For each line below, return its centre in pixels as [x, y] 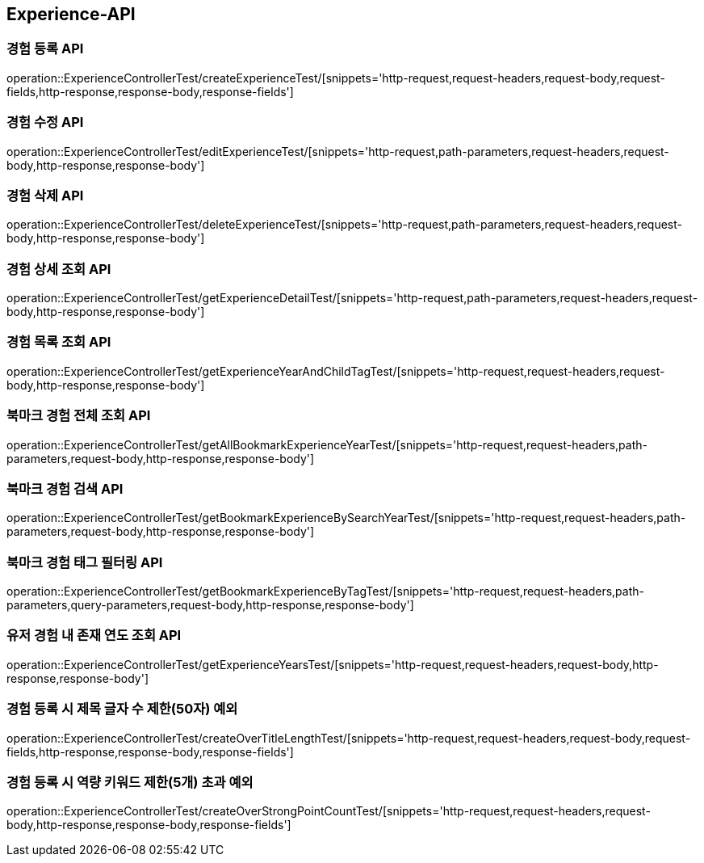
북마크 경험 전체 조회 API [79, 416]
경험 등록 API [45, 49]
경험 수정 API [45, 122]
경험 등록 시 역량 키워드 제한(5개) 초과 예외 [130, 782]
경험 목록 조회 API [59, 342]
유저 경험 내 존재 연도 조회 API [94, 636]
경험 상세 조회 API [59, 269]
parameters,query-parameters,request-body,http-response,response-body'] [210, 605]
